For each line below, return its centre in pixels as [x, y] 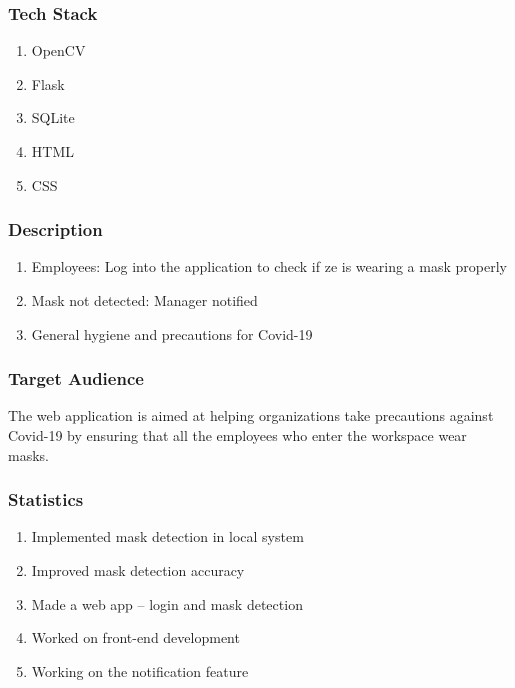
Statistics [46, 499]
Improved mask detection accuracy [138, 570]
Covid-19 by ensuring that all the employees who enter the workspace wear [237, 435]
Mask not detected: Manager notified [144, 300]
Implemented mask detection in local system [167, 536]
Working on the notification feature [140, 670]
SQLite [53, 117]
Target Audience [76, 378]
